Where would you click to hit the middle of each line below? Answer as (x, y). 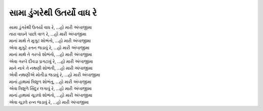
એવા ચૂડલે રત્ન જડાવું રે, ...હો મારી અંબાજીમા (49, 102)
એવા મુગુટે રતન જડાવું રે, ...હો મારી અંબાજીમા (49, 47)
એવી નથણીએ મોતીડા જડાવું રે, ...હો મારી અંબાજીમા (55, 75)
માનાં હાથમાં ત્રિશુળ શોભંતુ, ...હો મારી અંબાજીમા (50, 82)
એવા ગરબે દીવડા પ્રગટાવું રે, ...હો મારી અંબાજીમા (51, 61)
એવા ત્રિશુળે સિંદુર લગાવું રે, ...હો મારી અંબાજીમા (50, 89)
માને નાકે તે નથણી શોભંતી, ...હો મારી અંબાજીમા (51, 68)
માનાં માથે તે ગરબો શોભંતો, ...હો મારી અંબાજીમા (51, 55)
